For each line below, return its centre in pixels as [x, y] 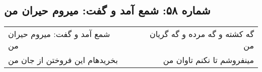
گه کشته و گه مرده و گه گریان [202, 34]
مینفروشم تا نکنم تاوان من [208, 60]
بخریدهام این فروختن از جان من [63, 60]
